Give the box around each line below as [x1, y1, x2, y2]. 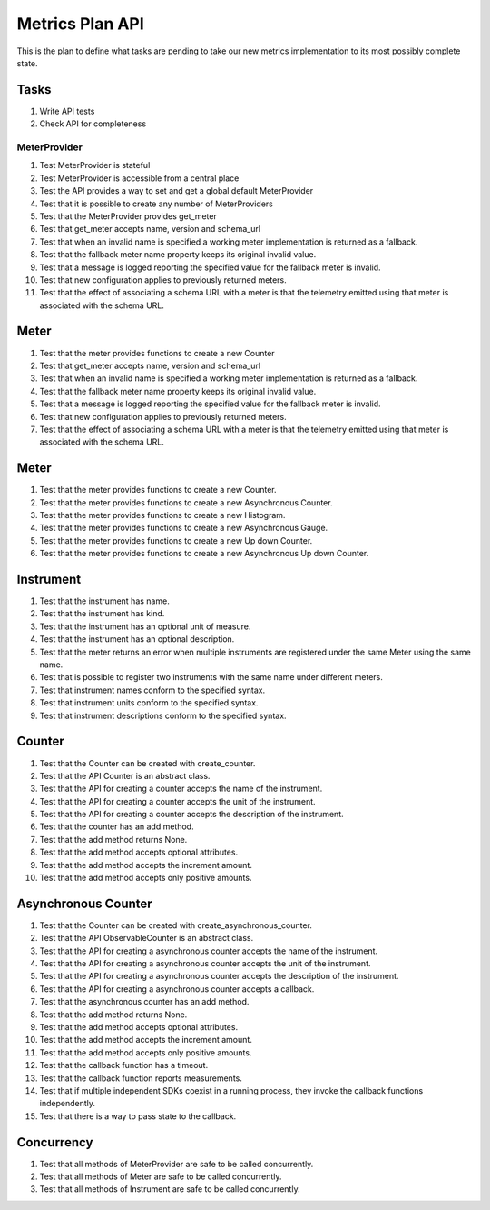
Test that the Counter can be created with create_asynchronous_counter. [39, 919, 313, 931]
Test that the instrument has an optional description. [39, 634, 235, 645]
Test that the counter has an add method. [39, 821, 194, 832]
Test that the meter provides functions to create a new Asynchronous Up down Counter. [39, 548, 369, 559]
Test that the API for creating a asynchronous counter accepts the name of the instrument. [39, 945, 378, 956]
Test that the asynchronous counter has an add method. [39, 996, 250, 1007]
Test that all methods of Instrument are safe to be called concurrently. [39, 1184, 300, 1195]
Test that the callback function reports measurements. [39, 1073, 242, 1084]
